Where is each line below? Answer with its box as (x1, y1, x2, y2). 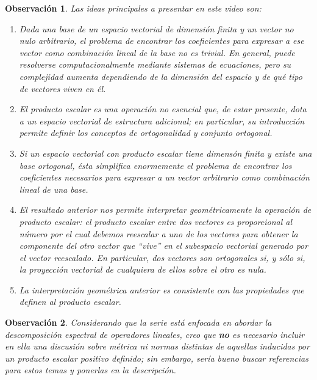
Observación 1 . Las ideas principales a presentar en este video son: (5, 2, 262, 14)
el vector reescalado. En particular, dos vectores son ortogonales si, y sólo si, (19, 251, 305, 263)
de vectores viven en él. (19, 82, 106, 95)
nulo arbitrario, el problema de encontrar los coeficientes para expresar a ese (19, 34, 304, 47)
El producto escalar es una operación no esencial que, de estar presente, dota (19, 102, 307, 115)
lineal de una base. (19, 182, 88, 195)
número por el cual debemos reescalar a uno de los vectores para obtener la (19, 227, 298, 240)
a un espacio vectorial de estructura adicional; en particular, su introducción (19, 114, 305, 127)
